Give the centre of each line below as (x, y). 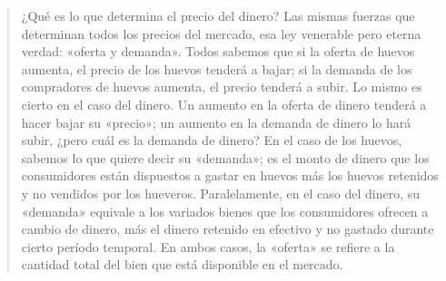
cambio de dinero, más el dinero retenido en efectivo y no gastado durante (228, 229)
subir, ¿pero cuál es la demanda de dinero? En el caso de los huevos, (212, 140)
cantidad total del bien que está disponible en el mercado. (182, 264)
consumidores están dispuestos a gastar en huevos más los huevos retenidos (230, 175)
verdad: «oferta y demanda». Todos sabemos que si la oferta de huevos (218, 51)
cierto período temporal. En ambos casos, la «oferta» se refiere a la (208, 246)
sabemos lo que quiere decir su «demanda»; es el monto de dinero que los (225, 157)
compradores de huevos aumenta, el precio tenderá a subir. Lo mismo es (222, 87)
